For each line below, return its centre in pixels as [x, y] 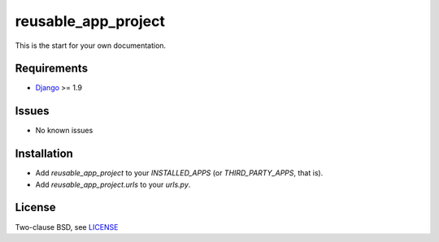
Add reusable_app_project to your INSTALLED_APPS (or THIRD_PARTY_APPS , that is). [179, 173]
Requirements [52, 69]
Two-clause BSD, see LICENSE [67, 227]
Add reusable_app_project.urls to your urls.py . [113, 184]
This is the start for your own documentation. [91, 45]
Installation [44, 154]
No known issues [64, 131]
